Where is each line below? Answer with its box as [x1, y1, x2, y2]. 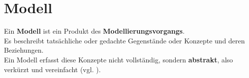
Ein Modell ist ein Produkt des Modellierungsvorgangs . [4, 26, 185, 36]
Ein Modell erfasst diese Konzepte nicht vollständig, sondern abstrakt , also [4, 54, 233, 64]
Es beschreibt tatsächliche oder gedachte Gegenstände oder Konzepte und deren [4, 35, 245, 45]
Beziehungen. [4, 45, 44, 55]
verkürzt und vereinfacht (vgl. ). [4, 64, 101, 74]
